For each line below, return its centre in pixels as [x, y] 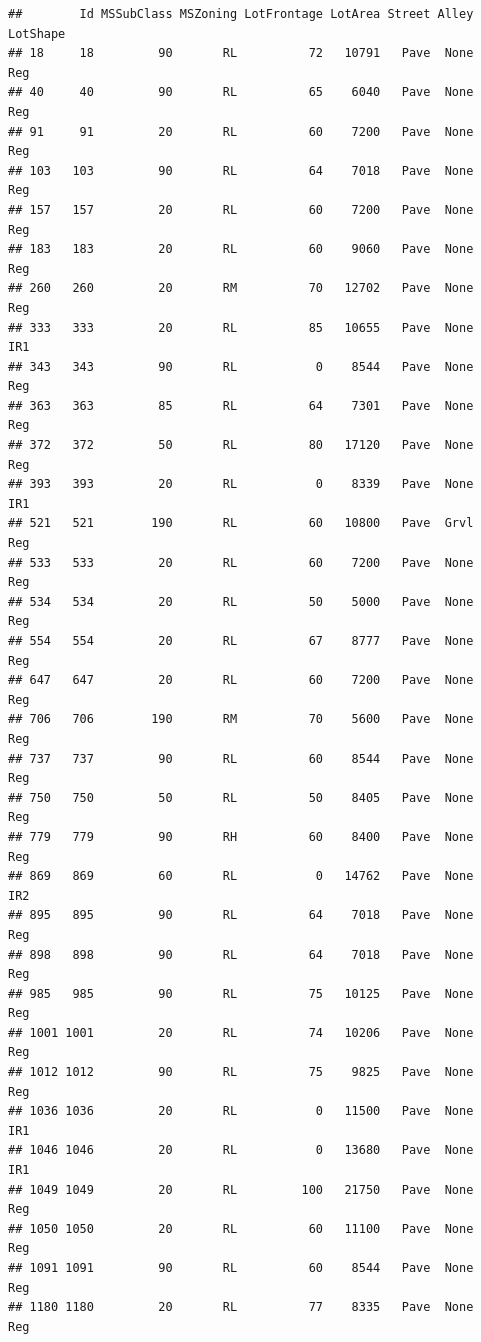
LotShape [37, 33]
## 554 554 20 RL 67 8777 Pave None [241, 641]
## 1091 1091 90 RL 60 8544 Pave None [241, 1268]
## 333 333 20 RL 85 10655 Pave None [241, 327]
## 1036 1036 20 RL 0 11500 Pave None [241, 1111]
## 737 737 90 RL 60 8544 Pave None [241, 758]
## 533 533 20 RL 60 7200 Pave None [241, 562]
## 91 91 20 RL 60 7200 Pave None [241, 131]
